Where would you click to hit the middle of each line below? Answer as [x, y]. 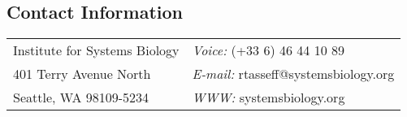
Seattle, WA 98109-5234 [81, 97]
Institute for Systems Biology [96, 50]
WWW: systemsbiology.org [268, 97]
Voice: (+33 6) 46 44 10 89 [268, 50]
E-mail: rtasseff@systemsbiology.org [293, 74]
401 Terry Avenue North [82, 74]
